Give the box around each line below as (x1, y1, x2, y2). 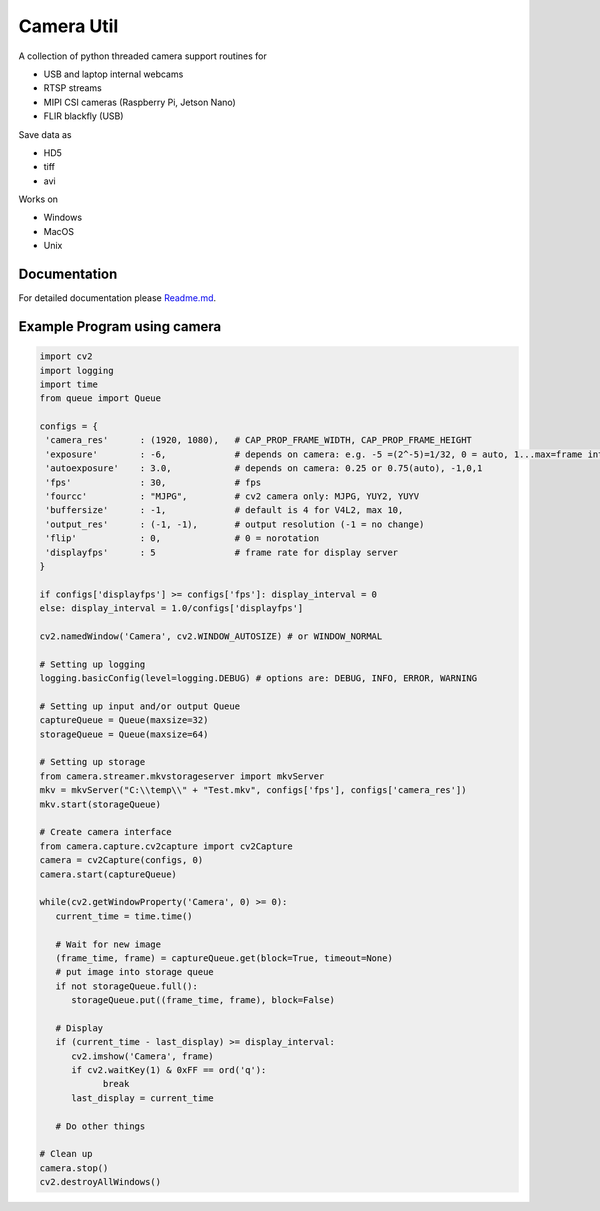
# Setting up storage (39, 756, 146, 768)
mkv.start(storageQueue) (39, 798, 162, 810)
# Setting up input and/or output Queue (39, 700, 240, 712)
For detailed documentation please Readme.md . (18, 292, 217, 304)
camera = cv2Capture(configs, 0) (39, 855, 204, 866)
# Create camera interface (39, 826, 172, 838)
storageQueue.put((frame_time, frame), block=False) (71, 995, 335, 1006)
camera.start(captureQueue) (39, 868, 177, 880)
